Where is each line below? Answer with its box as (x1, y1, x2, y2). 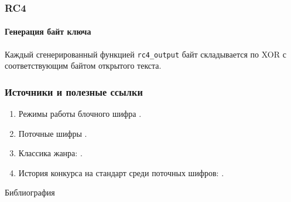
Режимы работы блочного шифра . (18, 107, 142, 120)
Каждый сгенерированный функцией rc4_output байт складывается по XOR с (5, 48, 286, 60)
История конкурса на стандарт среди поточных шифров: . (18, 166, 224, 179)
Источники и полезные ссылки (5, 84, 143, 99)
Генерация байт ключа (5, 25, 91, 38)
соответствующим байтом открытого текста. (5, 59, 162, 72)
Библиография (5, 186, 55, 198)
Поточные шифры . (18, 127, 87, 139)
